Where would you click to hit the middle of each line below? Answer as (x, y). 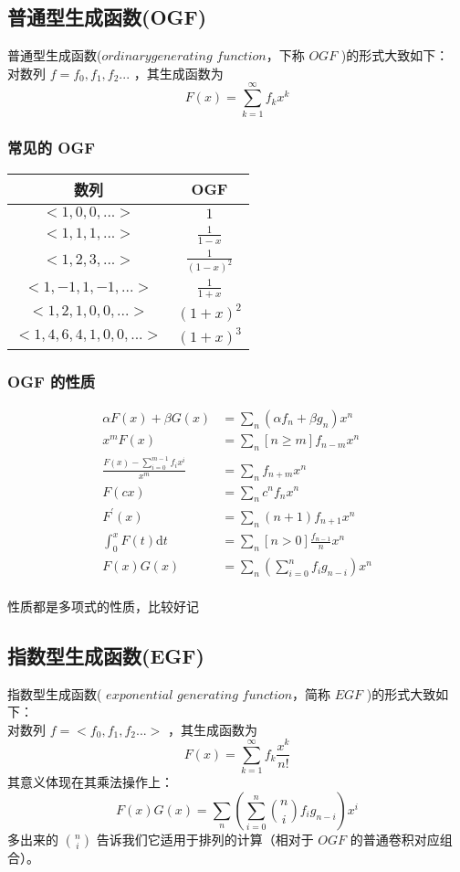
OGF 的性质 (52, 381)
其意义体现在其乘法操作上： (90, 782)
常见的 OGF (52, 148)
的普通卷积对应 (395, 839)
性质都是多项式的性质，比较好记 (103, 606)
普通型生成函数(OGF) (107, 17)
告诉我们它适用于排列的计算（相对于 (205, 839)
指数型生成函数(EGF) (106, 655)
